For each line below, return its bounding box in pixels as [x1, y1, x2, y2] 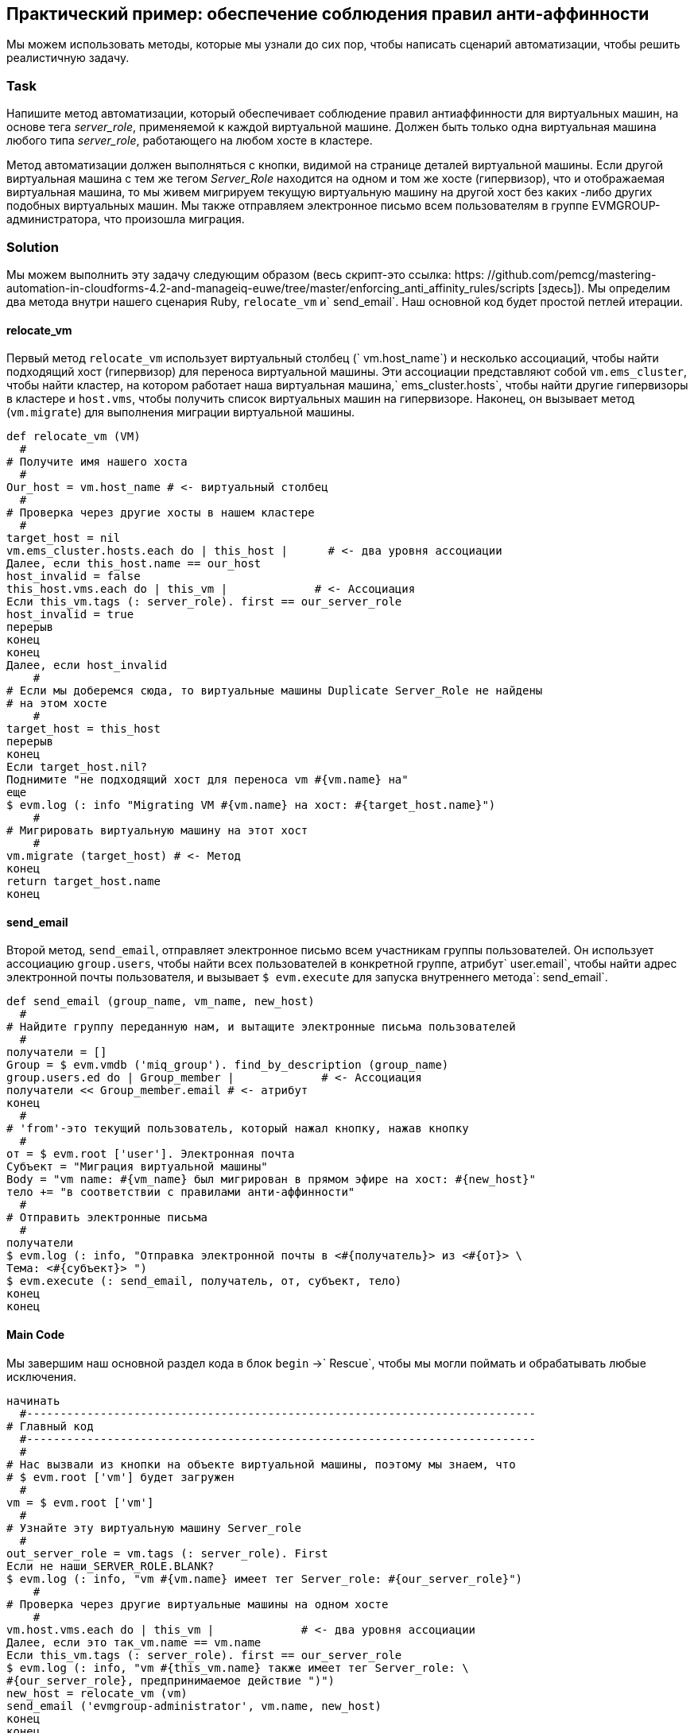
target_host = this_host [6, 722, 161, 736]
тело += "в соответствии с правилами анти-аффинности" [6, 1186, 355, 1199]
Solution [6, 238, 60, 255]
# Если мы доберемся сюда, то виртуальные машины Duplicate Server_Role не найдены [6, 684, 543, 698]
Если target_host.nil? [6, 760, 148, 774]
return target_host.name [6, 875, 161, 888]
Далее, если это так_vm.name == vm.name [6, 1635, 262, 1649]
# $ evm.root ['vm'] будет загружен [6, 1470, 235, 1483]
